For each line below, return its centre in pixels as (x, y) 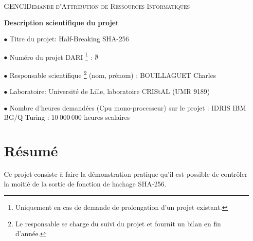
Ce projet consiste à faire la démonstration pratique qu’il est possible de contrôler (126, 174)
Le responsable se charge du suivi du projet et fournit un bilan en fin (118, 223)
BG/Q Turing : (27, 117)
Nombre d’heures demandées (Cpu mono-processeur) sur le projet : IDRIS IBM (128, 107)
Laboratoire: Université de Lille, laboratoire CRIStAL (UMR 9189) (110, 91)
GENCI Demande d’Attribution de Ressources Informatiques (97, 6)
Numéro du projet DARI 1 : (51, 56)
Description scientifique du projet (61, 22)
